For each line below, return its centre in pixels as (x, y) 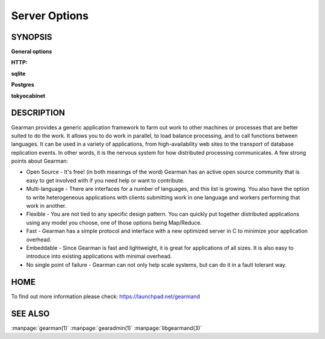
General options (32, 52)
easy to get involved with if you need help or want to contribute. (105, 180)
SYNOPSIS (32, 37)
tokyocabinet (28, 96)
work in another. (46, 206)
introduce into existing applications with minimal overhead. (99, 257)
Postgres (23, 85)
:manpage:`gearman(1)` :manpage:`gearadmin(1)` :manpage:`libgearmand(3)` (107, 328)
